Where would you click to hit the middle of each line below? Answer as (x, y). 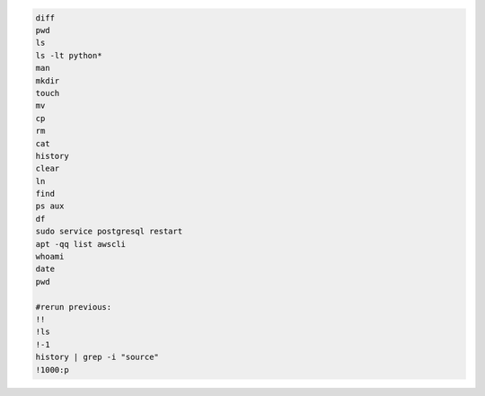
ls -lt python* (69, 55)
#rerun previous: (74, 307)
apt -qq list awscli (80, 244)
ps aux (50, 206)
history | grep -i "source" (97, 357)
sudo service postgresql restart (109, 232)
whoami (50, 257)
